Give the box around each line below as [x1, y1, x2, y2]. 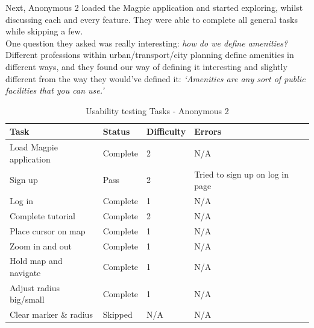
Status [102, 125, 130, 138]
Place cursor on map [10, 224, 86, 237]
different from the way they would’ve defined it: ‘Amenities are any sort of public [5, 72, 306, 85]
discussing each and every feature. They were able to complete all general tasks [5, 13, 298, 25]
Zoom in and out [10, 239, 72, 252]
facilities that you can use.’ [5, 84, 104, 97]
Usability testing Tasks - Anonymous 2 [86, 104, 229, 117]
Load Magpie [10, 141, 58, 153]
